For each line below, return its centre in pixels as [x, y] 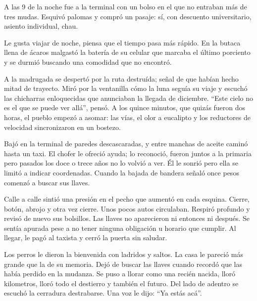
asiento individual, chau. [41, 26]
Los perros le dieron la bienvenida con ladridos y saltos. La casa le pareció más [124, 254]
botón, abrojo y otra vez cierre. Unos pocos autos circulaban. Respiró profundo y [127, 208]
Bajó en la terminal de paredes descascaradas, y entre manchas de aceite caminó [126, 144]
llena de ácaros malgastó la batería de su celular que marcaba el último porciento [127, 52]
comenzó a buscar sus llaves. [47, 182]
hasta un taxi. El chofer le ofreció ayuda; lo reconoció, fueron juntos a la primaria [128, 153]
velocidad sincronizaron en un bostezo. [62, 127]
